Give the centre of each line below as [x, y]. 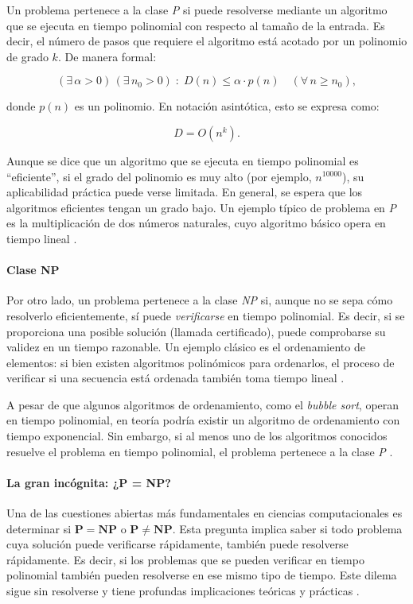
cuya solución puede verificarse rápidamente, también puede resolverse [177, 544]
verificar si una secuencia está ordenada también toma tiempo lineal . [175, 378]
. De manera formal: [107, 56]
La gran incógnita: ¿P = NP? [89, 482]
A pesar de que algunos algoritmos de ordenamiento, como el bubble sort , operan [203, 404]
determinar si [39, 528]
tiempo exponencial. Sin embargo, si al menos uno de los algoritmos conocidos [197, 436]
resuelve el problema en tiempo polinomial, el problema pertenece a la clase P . [200, 451]
